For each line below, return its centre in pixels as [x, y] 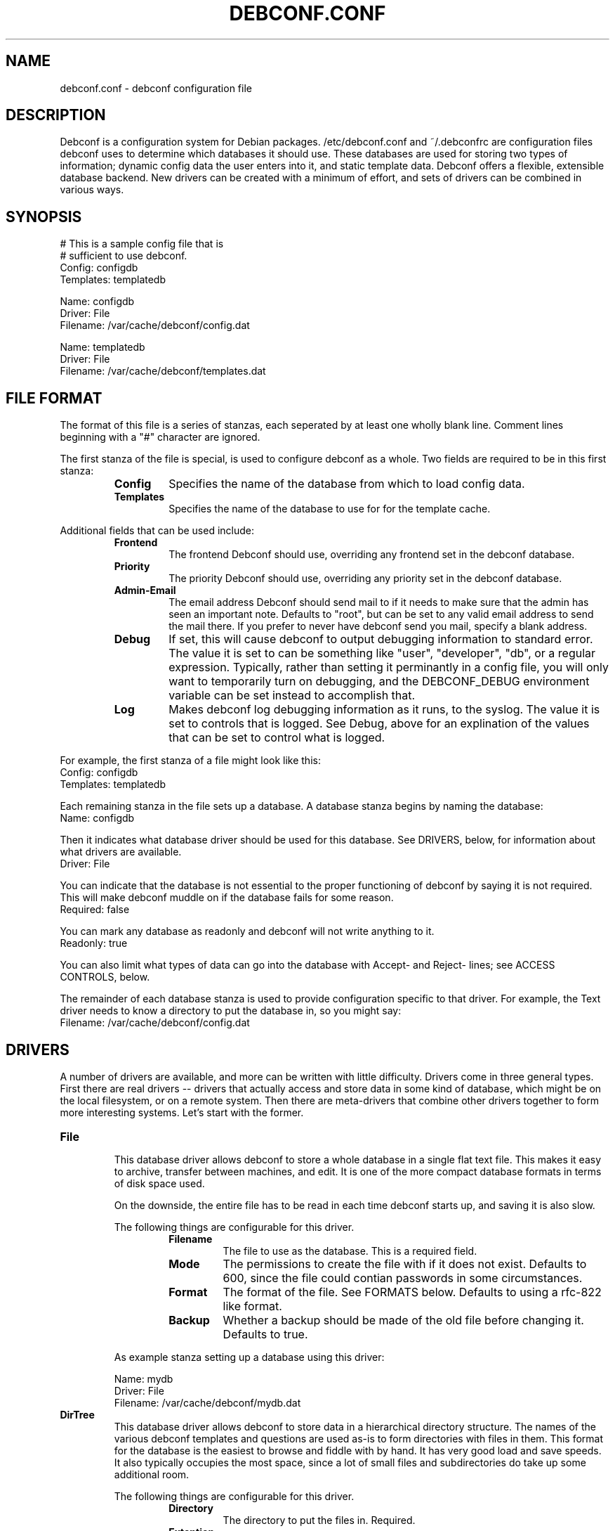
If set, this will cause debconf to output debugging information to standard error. [381, 639]
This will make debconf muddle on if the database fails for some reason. [227, 898]
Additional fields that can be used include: [157, 531]
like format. [252, 1306]
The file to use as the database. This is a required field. [350, 1251]
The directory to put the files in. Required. [319, 1520]
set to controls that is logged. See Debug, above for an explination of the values [379, 724]
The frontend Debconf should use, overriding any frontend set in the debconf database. [372, 555]
